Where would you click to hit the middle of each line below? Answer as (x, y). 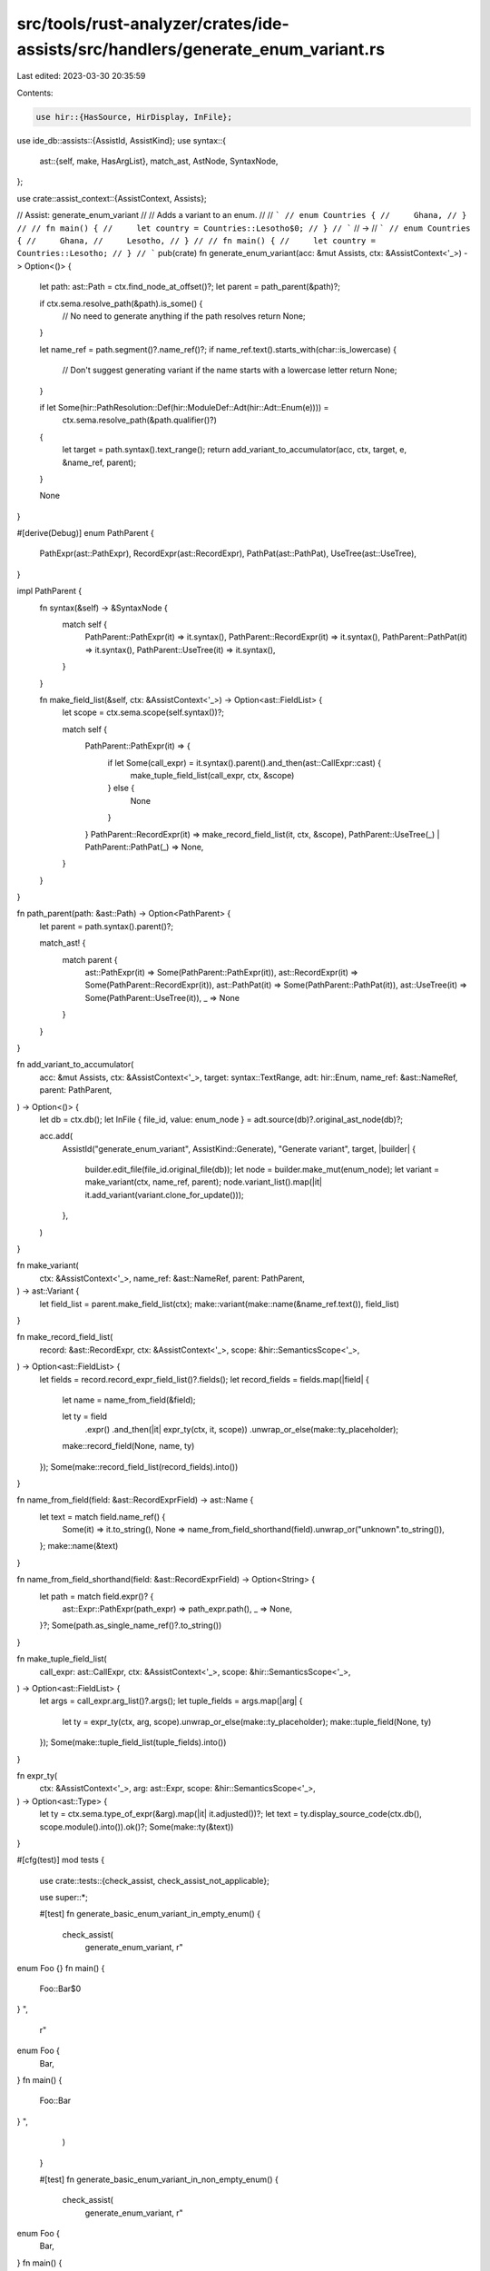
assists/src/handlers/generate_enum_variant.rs (201, 49)
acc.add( (56, 1136)
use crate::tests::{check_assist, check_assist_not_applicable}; (154, 1880)
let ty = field (85, 1416)
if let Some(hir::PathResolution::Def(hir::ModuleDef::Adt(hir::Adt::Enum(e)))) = (184, 407)
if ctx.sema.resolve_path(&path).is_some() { (121, 303)
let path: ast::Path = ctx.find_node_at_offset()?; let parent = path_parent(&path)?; (190, 287)
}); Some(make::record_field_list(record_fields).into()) (139, 1466)
